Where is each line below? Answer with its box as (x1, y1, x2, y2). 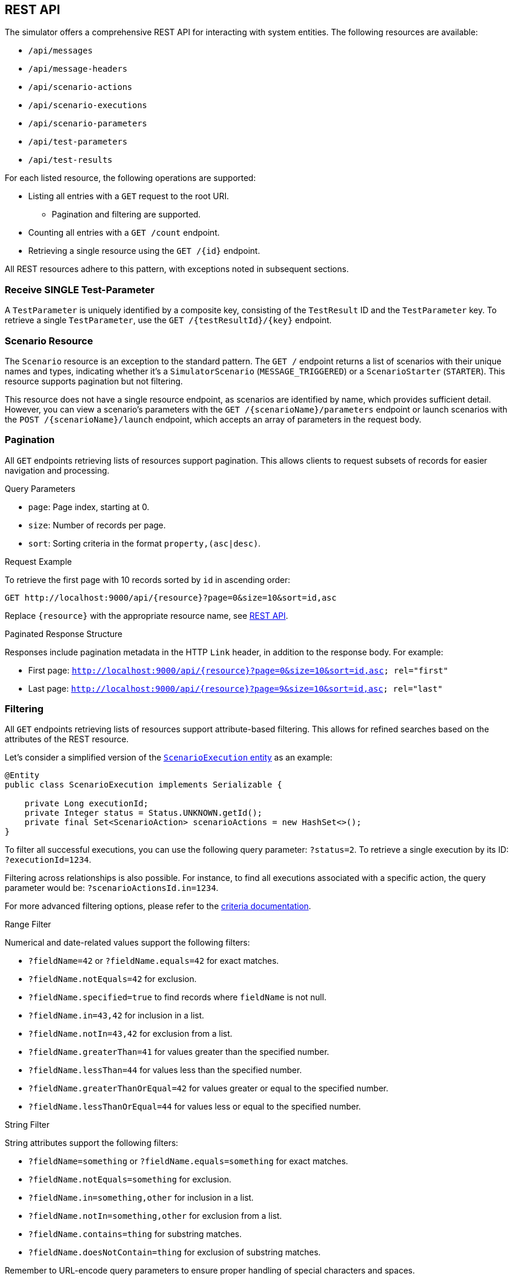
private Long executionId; (24, 799, 149, 809)
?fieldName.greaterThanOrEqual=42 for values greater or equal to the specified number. (28, 1083, 388, 1094)
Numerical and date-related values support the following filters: (5, 937, 250, 948)
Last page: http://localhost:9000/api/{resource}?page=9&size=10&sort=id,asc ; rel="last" (28, 683, 443, 693)
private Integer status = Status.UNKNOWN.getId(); (24, 808, 263, 818)
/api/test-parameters (28, 137, 128, 147)
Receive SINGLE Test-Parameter (5, 283, 155, 296)
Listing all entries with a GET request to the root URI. (28, 191, 229, 202)
